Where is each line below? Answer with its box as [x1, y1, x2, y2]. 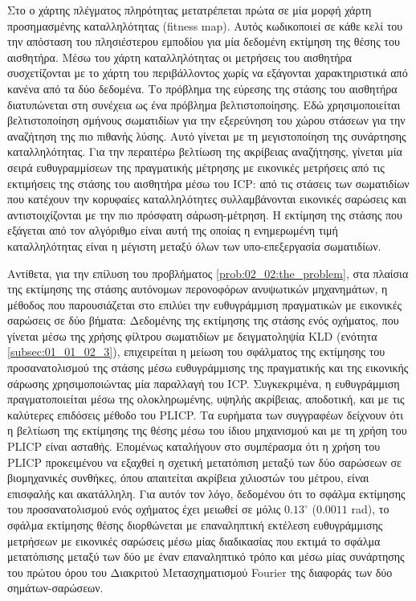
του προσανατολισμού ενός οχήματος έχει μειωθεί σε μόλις [7, 501, 281, 517]
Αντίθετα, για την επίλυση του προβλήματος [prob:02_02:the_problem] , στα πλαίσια [7, 264, 409, 281]
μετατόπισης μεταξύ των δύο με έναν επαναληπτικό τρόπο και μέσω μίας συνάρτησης [7, 548, 405, 565]
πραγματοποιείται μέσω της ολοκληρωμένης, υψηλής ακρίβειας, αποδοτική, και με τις [7, 390, 405, 407]
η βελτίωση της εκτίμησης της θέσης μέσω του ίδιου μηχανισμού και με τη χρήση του [7, 422, 407, 439]
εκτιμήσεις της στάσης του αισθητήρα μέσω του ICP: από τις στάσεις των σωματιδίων [7, 174, 410, 191]
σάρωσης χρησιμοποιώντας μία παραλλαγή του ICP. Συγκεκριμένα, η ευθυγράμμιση [7, 374, 400, 391]
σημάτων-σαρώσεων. [7, 579, 104, 596]
